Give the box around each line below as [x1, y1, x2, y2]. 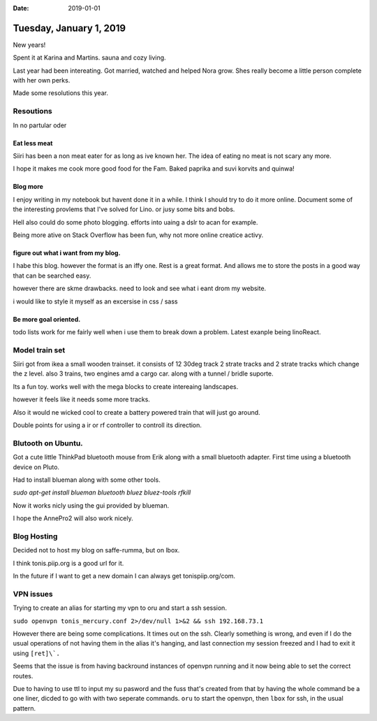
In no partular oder [13, 121, 67, 129]
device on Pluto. [13, 462, 59, 471]
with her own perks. [13, 76, 71, 85]
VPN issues [13, 589, 54, 599]
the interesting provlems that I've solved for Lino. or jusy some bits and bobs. [13, 205, 235, 213]
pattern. [13, 704, 36, 713]
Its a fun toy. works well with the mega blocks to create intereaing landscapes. [13, 382, 239, 391]
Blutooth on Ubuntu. [13, 438, 83, 448]
